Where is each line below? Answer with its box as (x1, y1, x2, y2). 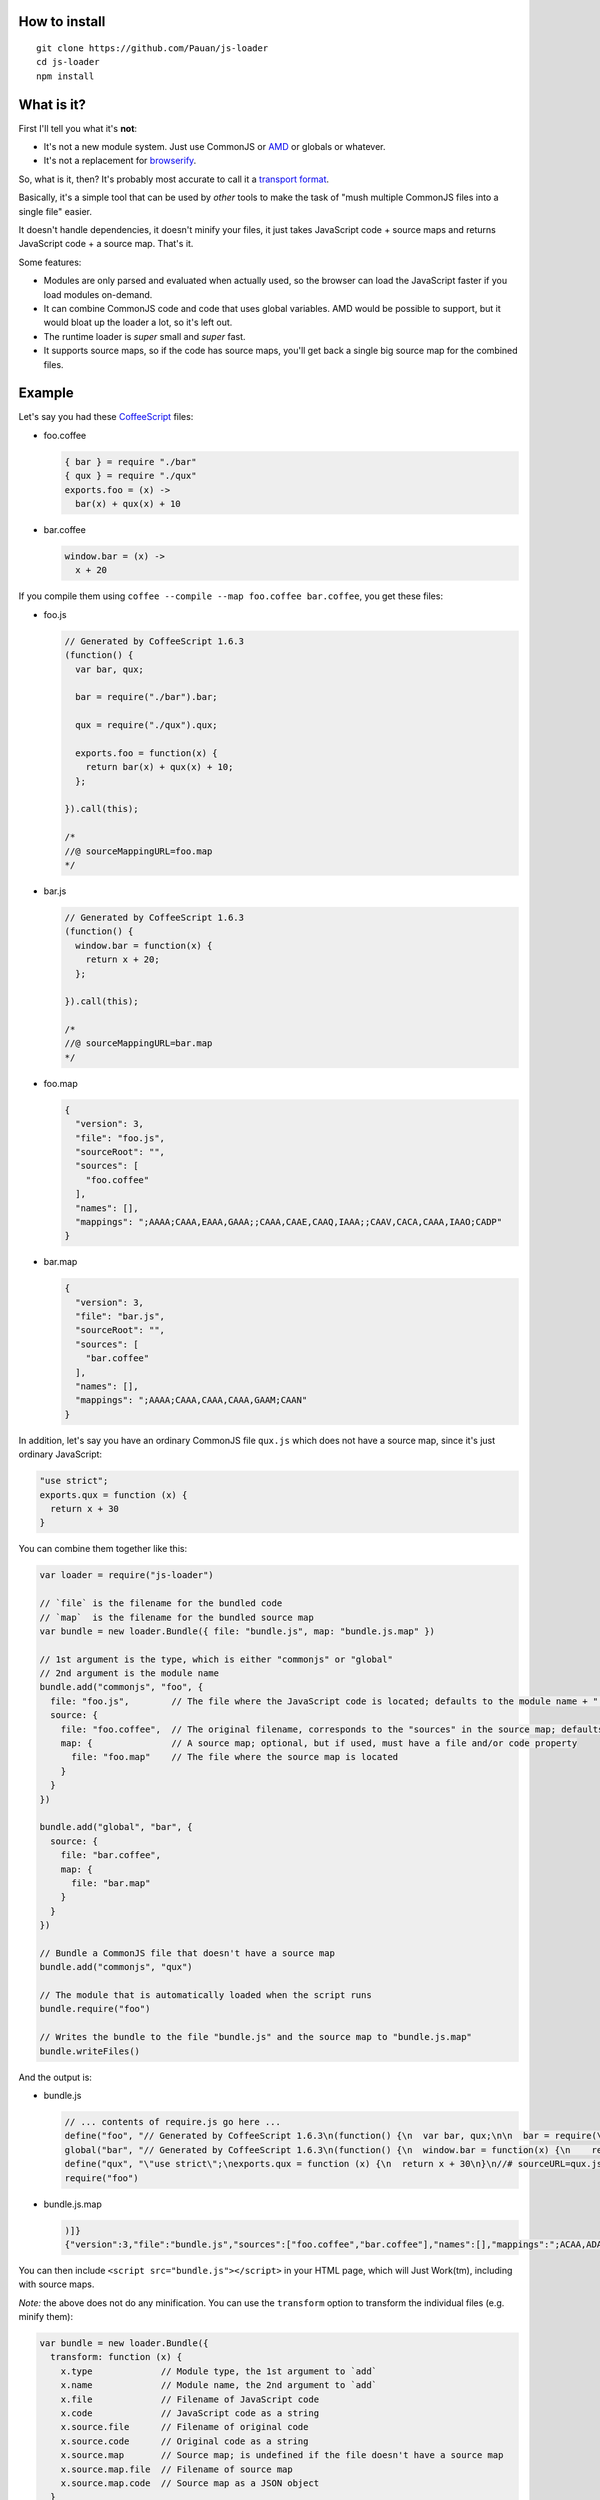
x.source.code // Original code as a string (60, 2435, 309, 2447)
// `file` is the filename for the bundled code (39, 1598, 283, 1609)
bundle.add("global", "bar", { (39, 1821, 194, 1833)
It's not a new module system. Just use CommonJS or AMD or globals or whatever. (43, 141, 386, 153)
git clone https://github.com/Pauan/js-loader (36, 43, 269, 54)
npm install (36, 70, 95, 82)
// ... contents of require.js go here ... (64, 2116, 282, 2127)
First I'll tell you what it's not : (18, 122, 138, 134)
